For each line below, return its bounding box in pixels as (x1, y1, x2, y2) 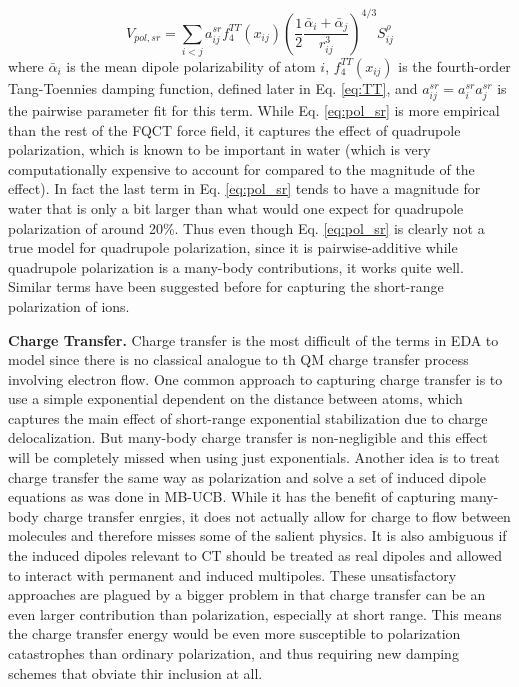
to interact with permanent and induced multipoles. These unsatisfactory (8, 564, 457, 585)
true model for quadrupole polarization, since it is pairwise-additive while (8, 237, 458, 258)
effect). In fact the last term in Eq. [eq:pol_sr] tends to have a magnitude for (8, 178, 481, 199)
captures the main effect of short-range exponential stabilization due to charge (8, 407, 488, 428)
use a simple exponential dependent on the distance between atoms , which (8, 388, 463, 409)
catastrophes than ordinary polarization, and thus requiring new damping (8, 643, 459, 664)
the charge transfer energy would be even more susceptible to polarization (8, 623, 461, 644)
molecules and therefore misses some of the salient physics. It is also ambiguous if (8, 525, 507, 546)
